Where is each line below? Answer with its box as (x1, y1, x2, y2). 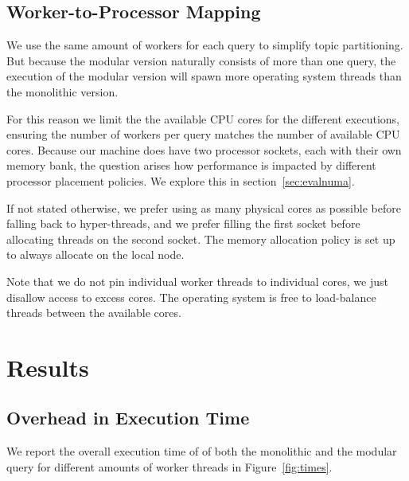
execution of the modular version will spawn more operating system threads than (6, 68, 402, 84)
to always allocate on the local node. (6, 246, 185, 263)
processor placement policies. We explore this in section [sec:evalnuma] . (6, 172, 355, 189)
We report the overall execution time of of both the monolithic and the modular (6, 443, 397, 459)
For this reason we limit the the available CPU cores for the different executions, (6, 110, 399, 127)
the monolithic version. (6, 83, 119, 100)
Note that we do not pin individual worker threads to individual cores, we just (6, 272, 388, 289)
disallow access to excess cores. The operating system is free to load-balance (6, 288, 376, 305)
